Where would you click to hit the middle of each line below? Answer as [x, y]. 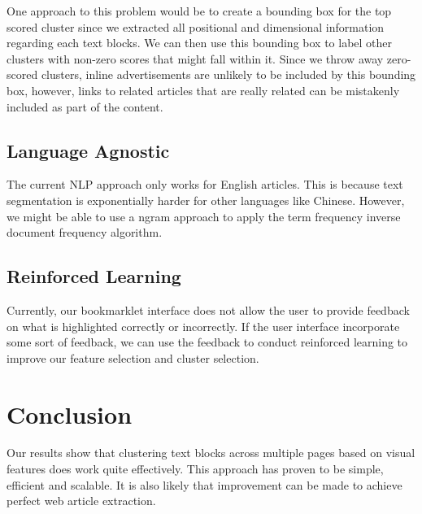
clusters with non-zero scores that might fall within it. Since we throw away [195, 58]
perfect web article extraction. [81, 501]
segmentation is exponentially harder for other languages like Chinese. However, [206, 200]
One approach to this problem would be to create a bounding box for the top [199, 11]
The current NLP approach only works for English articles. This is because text [205, 184]
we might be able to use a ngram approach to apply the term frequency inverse [204, 216]
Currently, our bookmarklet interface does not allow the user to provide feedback [208, 309]
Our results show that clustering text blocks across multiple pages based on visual [211, 453]
